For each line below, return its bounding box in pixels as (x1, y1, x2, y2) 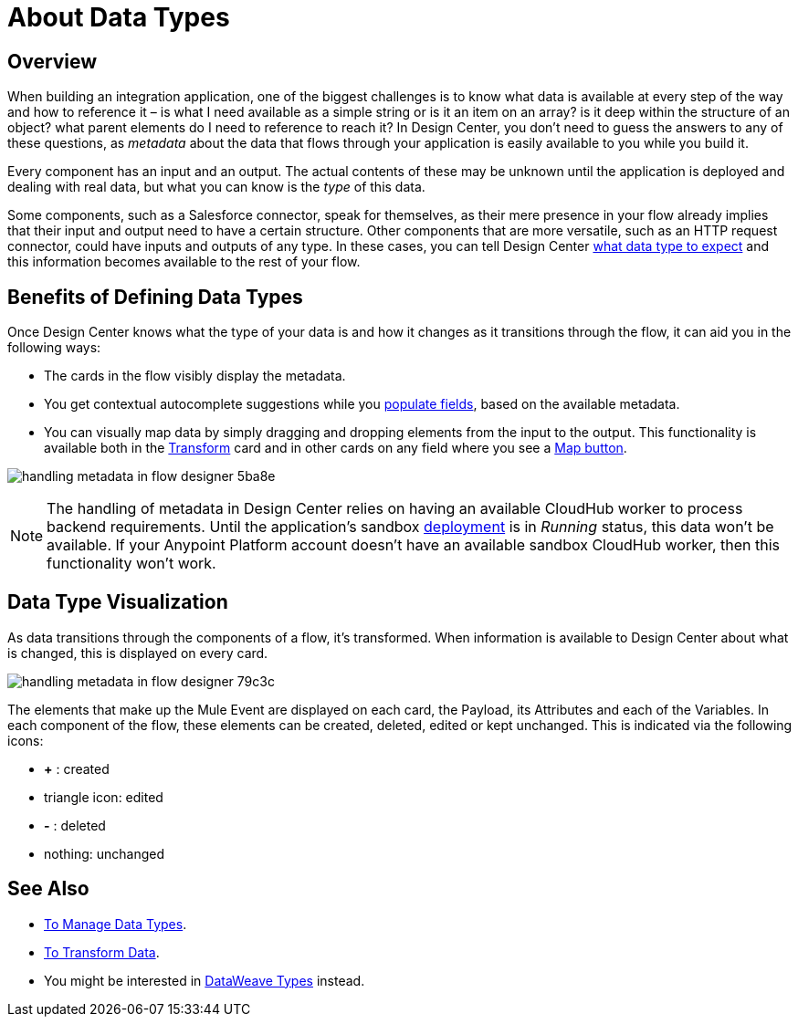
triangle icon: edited (44, 789, 163, 805)
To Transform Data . (44, 944, 160, 960)
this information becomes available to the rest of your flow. (7, 254, 361, 270)
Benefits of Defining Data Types (7, 285, 303, 308)
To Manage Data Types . (44, 915, 187, 932)
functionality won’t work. (47, 554, 216, 573)
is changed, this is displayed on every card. (7, 644, 268, 661)
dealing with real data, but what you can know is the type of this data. (7, 179, 425, 195)
